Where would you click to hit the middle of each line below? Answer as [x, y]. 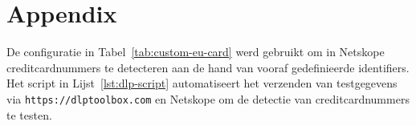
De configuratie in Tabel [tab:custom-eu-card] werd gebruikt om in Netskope [196, 52]
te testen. [29, 114]
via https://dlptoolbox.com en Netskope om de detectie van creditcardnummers [208, 98]
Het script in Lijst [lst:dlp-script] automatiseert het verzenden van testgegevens [202, 83]
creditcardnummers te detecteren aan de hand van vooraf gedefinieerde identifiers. [208, 67]
